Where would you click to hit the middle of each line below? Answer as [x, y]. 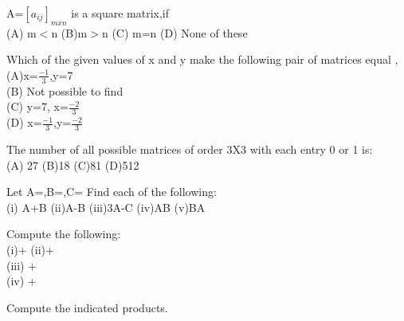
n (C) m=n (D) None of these [175, 32]
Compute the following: [64, 234]
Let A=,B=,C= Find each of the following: [112, 192]
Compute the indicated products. [87, 307]
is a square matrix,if [120, 13]
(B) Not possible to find [65, 90]
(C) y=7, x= [37, 106]
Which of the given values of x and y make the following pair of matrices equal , [202, 59]
